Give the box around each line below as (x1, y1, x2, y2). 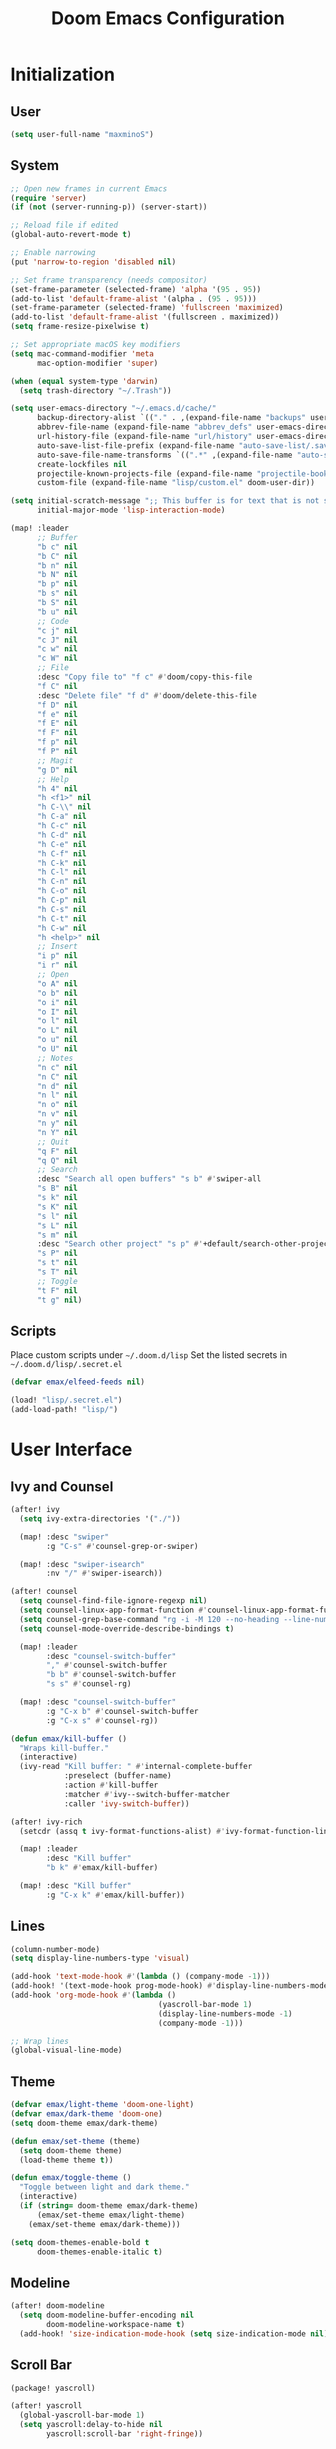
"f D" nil (36, 700, 78, 710)
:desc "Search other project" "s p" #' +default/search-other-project (36, 1239, 333, 1249)
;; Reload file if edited (10, 220, 118, 231)
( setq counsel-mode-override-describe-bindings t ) (19, 1623, 235, 1634)
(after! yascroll (10, 2401, 83, 2411)
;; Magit (36, 755, 74, 766)
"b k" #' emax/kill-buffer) (46, 1863, 159, 1873)
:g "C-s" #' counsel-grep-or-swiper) (46, 1541, 199, 1551)
